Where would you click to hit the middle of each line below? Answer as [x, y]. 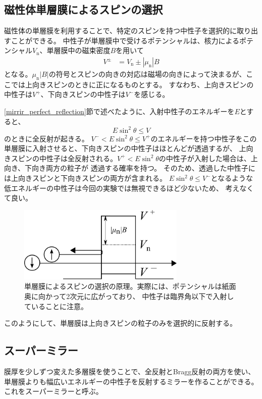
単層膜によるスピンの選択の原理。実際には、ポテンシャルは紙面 [130, 286]
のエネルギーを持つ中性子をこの [204, 138]
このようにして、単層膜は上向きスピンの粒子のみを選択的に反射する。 [120, 323]
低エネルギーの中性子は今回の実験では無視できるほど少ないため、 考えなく [129, 188]
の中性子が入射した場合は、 [205, 158]
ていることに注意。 [56, 306]
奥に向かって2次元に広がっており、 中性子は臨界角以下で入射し [129, 296]
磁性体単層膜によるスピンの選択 [84, 9]
